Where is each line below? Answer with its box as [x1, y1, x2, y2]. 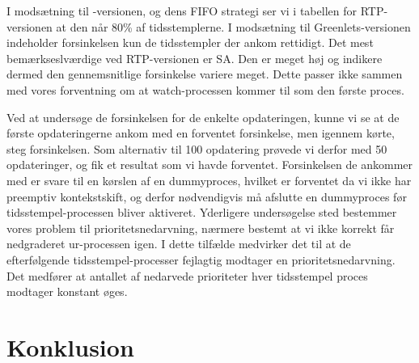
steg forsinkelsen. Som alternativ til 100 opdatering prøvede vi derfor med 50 [6, 140, 387, 157]
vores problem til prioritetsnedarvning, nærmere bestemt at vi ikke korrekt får [6, 219, 395, 236]
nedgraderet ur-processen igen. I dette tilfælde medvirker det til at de [6, 235, 351, 252]
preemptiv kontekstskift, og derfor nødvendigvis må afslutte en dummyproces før [6, 188, 407, 205]
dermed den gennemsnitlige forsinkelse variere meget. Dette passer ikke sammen [6, 65, 403, 82]
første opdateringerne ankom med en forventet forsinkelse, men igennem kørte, [6, 125, 395, 141]
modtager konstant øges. [6, 283, 128, 300]
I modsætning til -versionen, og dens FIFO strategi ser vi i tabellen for [6, 2, 357, 19]
